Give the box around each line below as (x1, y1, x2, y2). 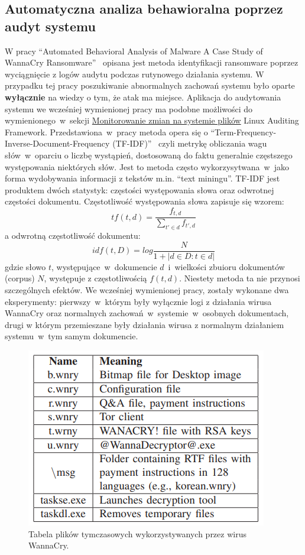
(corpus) (5, 272, 35, 284)
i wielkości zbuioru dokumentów (168, 260, 285, 272)
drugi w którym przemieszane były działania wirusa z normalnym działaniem (5, 318, 284, 330)
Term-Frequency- (215, 125, 277, 138)
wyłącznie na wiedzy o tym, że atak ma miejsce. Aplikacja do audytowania (5, 90, 281, 103)
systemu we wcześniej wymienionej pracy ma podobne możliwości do (5, 102, 253, 115)
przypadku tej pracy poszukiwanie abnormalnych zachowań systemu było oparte (5, 79, 295, 92)
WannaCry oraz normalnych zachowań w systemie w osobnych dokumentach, (5, 307, 289, 319)
